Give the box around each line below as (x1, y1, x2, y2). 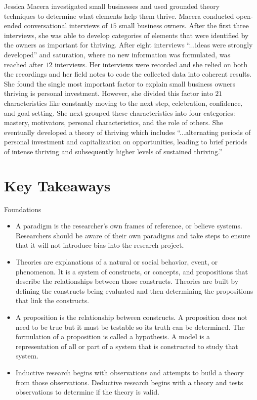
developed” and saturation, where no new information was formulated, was (4, 49, 231, 59)
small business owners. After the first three (119, 20, 249, 31)
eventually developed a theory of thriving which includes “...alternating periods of (4, 127, 251, 137)
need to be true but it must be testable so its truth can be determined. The (15, 321, 245, 332)
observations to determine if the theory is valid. (15, 387, 160, 397)
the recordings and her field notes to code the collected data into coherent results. (4, 69, 252, 79)
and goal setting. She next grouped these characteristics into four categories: (4, 107, 235, 118)
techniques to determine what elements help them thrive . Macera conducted (4, 10, 234, 21)
